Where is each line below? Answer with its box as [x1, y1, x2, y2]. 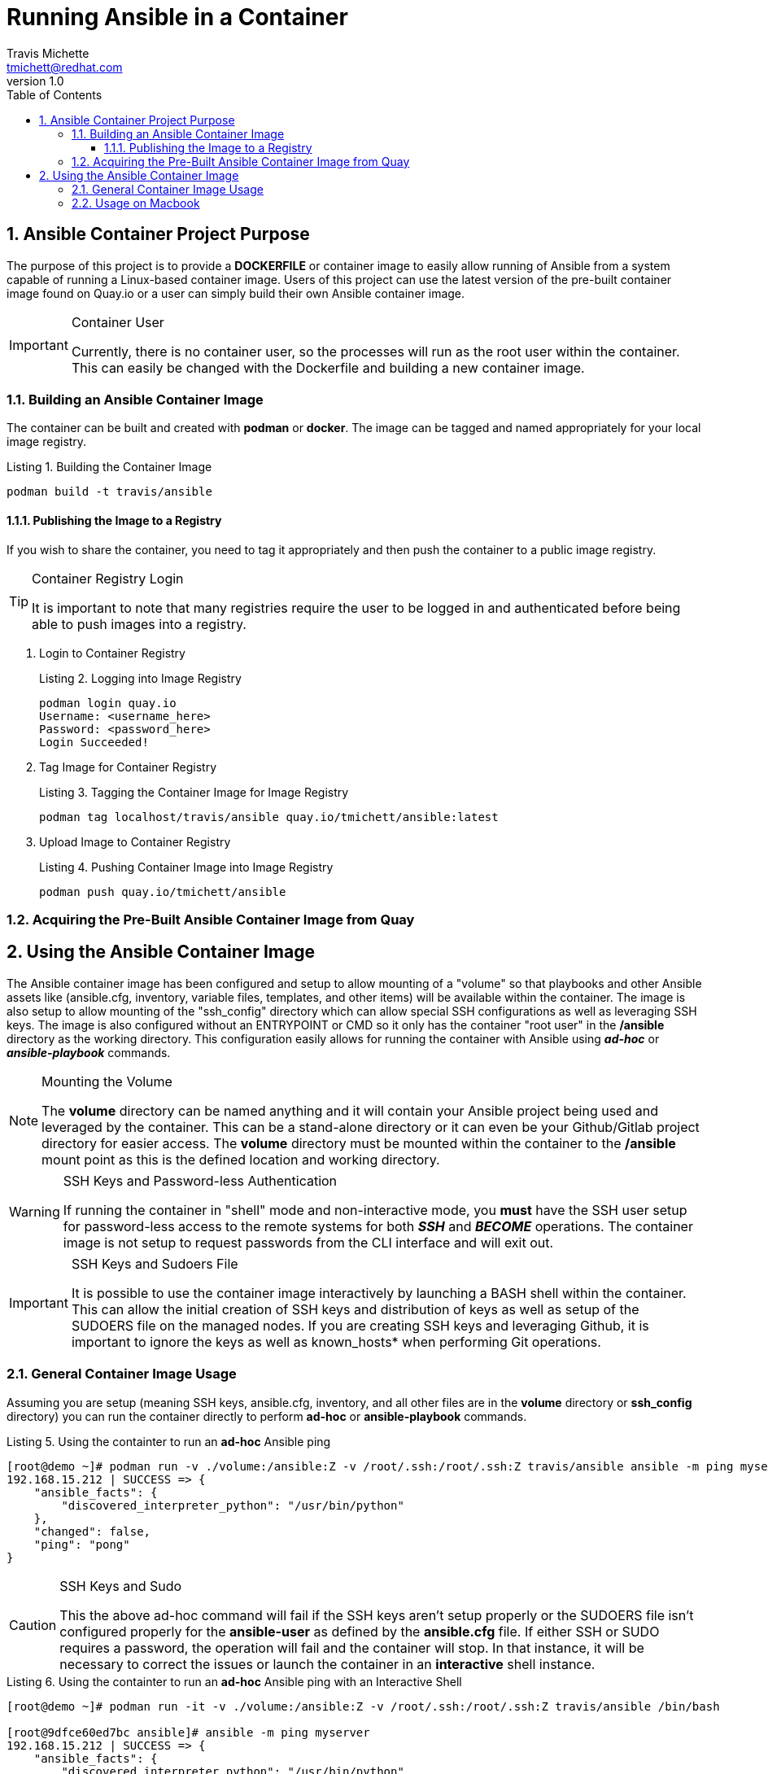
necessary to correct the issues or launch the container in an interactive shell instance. [59, 1655, 596, 1672]
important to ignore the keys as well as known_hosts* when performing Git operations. [71, 1333, 601, 1350]
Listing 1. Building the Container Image [7, 460, 212, 474]
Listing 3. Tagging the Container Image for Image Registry [39, 784, 349, 799]
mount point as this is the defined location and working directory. [41, 1151, 440, 1168]
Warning [9, 1203, 60, 1220]
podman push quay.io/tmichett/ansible [39, 885, 286, 898]
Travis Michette [7, 46, 89, 60]
